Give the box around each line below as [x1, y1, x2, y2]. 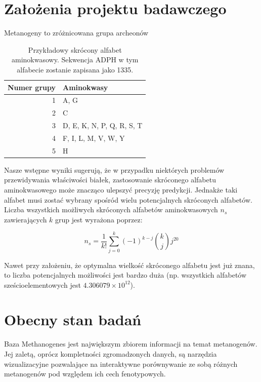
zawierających [4, 214, 47, 224]
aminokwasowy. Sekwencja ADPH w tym [11, 54, 139, 65]
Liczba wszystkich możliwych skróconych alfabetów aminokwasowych [4, 204, 218, 215]
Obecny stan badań [4, 309, 142, 330]
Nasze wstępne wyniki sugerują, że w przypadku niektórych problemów [4, 164, 225, 175]
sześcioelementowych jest [4, 279, 81, 290]
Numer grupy [8, 82, 56, 92]
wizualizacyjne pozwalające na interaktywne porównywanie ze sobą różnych [4, 358, 238, 369]
